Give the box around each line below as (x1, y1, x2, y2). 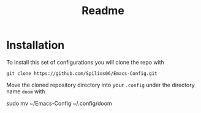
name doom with (6, 87, 45, 95)
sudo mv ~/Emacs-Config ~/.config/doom (6, 99, 112, 107)
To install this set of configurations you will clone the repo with (6, 58, 164, 66)
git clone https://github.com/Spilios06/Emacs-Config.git (6, 70, 157, 77)
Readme (82, 4, 124, 18)
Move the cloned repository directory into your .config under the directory (6, 81, 195, 88)
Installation (6, 38, 65, 52)
